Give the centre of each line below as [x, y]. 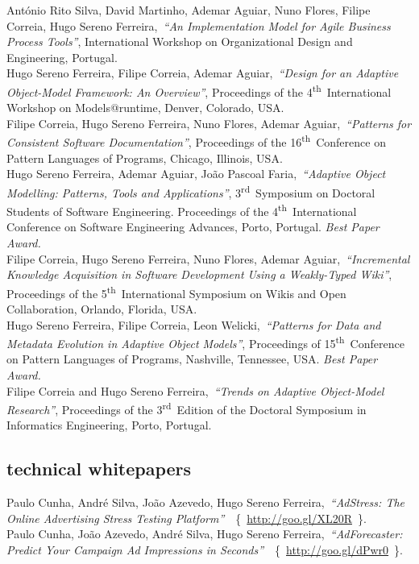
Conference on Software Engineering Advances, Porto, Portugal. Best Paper [193, 227]
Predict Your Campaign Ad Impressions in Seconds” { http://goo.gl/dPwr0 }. [205, 550]
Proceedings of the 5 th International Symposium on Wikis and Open [176, 292]
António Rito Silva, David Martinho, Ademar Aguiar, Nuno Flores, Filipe [189, 10]
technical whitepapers [99, 469]
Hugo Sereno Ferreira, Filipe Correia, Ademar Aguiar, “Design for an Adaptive [203, 73]
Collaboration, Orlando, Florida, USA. [102, 308]
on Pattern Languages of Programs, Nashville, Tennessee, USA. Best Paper [192, 359]
